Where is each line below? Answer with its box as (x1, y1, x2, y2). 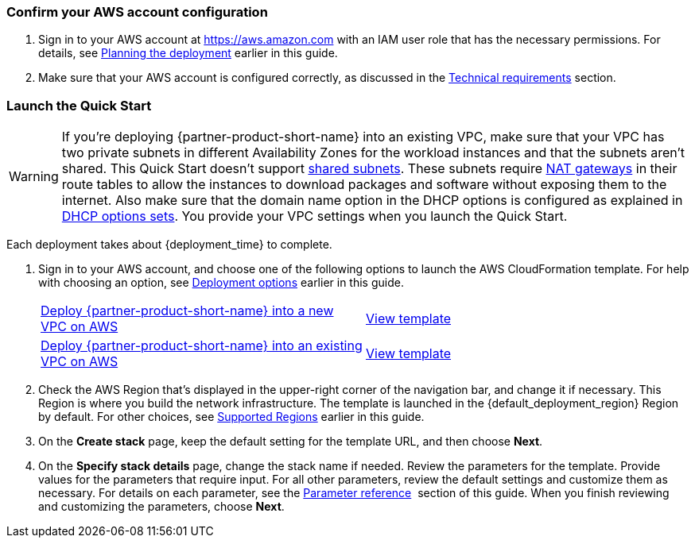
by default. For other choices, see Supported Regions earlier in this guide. (38, 410, 425, 424)
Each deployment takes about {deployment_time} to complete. (6, 237, 332, 252)
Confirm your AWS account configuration (6, 4, 268, 20)
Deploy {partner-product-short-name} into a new (41, 303, 334, 319)
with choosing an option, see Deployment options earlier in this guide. (38, 276, 404, 290)
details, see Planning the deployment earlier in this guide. (38, 46, 338, 60)
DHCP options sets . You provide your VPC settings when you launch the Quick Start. (61, 208, 568, 225)
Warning (9, 168, 59, 185)
